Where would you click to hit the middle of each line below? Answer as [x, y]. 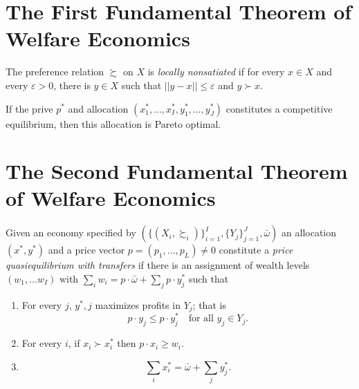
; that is [209, 304]
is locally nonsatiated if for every [216, 72]
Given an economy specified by [71, 233]
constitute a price [256, 250]
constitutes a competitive [279, 108]
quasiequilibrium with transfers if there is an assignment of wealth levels [158, 265]
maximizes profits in [138, 304]
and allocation [98, 108]
